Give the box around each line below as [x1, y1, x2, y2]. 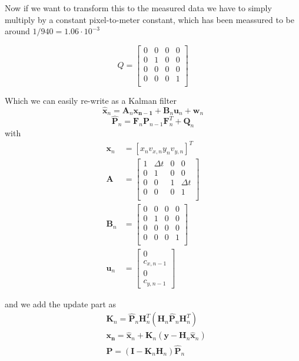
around [5, 25, 30, 37]
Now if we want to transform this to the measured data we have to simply [5, 2, 272, 14]
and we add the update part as [5, 297, 117, 310]
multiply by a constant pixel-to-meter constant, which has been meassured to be [5, 13, 294, 25]
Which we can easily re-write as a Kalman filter [5, 94, 177, 106]
